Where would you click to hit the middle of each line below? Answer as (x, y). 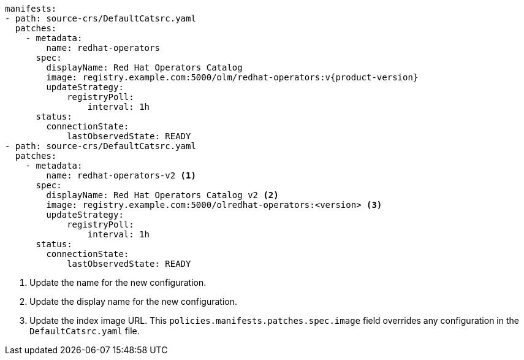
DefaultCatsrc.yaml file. (85, 331)
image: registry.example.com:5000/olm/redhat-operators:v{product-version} (232, 77)
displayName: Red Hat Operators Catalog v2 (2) (162, 195)
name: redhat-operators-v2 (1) (121, 175)
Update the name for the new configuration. (118, 282)
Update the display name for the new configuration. (134, 301)
